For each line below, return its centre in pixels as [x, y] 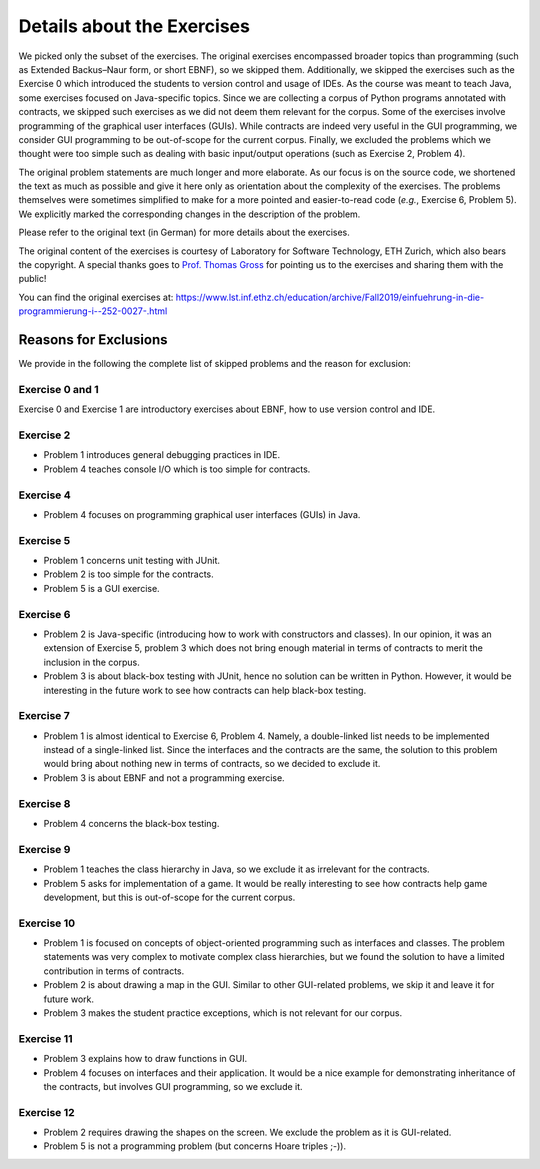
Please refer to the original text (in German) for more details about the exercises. [184, 232]
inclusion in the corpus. [91, 662]
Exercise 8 [44, 803]
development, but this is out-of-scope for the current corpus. [169, 897]
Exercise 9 [44, 849]
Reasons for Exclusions [93, 339]
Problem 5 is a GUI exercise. [101, 588]
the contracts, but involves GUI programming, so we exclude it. [173, 1086]
